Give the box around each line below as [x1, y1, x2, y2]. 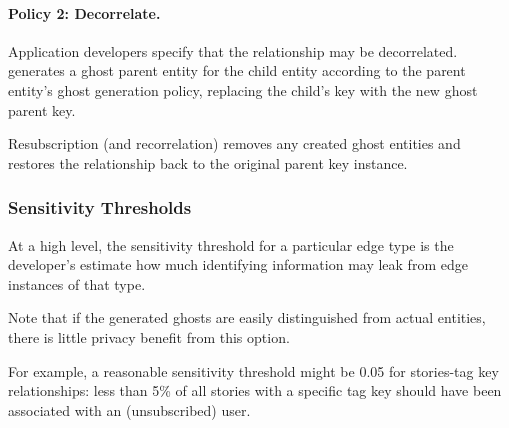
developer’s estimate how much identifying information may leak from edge [8, 254, 468, 275]
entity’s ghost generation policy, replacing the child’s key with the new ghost [8, 79, 478, 100]
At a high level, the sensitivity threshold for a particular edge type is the [8, 234, 454, 255]
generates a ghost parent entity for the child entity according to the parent [8, 60, 466, 81]
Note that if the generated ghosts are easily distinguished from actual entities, [8, 307, 486, 328]
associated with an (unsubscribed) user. [8, 399, 251, 420]
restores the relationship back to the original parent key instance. [8, 152, 408, 173]
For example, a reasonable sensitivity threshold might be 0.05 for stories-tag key [8, 360, 499, 381]
